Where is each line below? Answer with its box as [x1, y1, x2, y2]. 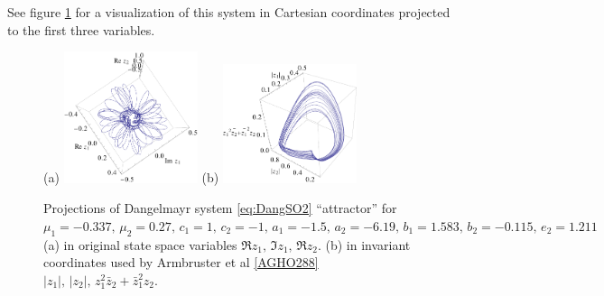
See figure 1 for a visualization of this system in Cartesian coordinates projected [7, 3, 451, 21]
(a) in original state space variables [43, 235, 237, 254]
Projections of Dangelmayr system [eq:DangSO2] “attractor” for [43, 199, 397, 217]
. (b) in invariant [317, 235, 411, 254]
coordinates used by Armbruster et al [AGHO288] [43, 253, 319, 272]
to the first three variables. [7, 20, 155, 39]
